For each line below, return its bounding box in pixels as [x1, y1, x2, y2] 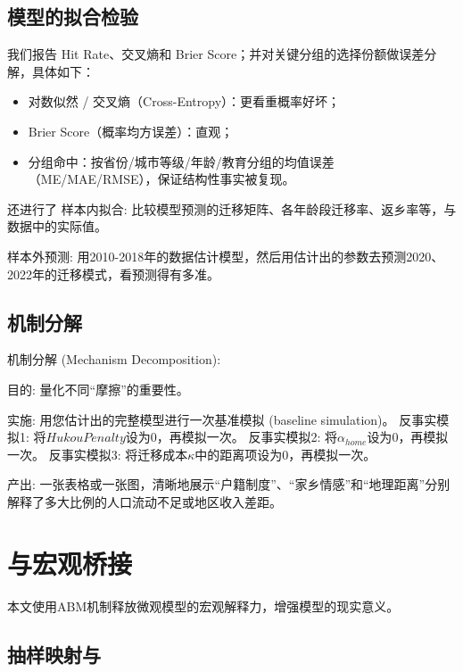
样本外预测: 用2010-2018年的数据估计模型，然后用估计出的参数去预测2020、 [7, 246, 444, 265]
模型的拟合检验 [7, 3, 138, 30]
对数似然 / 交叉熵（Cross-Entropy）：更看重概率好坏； [28, 92, 341, 111]
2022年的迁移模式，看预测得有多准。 [7, 264, 219, 283]
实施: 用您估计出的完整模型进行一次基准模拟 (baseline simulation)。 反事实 [7, 410, 437, 428]
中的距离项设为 [194, 444, 283, 463]
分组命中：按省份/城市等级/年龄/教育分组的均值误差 [28, 152, 335, 170]
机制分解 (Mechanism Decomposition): [7, 350, 221, 369]
